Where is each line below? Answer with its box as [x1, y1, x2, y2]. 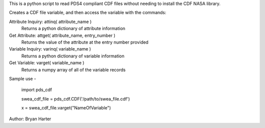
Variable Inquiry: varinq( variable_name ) [9, 46, 91, 52]
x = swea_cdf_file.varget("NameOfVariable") [21, 105, 111, 111]
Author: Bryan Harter [9, 116, 52, 122]
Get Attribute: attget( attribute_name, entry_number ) [9, 32, 115, 38]
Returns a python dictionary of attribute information [21, 26, 126, 31]
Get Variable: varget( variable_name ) [9, 60, 84, 66]
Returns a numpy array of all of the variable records [21, 67, 126, 73]
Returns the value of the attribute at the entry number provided [21, 39, 149, 45]
